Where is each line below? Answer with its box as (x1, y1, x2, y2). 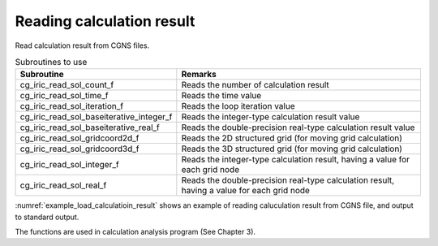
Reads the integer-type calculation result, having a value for (181, 154, 410, 166)
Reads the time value (181, 90, 262, 101)
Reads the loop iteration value (181, 101, 295, 112)
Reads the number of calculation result (181, 80, 330, 91)
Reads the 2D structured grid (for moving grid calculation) (181, 132, 403, 144)
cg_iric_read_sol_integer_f (19, 159, 119, 170)
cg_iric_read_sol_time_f (19, 90, 109, 101)
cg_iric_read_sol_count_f (19, 80, 114, 91)
